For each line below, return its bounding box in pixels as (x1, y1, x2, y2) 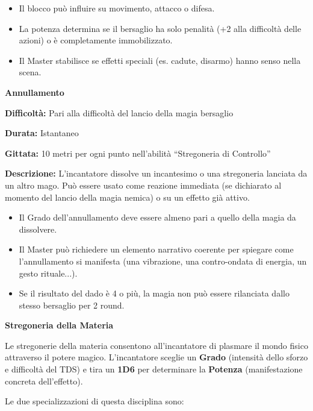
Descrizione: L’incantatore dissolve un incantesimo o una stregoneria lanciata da (5, 167, 308, 180)
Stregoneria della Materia (5, 319, 114, 331)
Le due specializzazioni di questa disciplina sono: (5, 395, 184, 407)
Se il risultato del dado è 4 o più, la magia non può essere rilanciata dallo (19, 287, 290, 300)
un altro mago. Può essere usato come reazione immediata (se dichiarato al (5, 178, 282, 191)
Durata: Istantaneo (5, 127, 79, 139)
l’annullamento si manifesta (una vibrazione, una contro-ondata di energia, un (19, 254, 307, 267)
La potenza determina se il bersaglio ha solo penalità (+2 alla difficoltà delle (19, 22, 302, 34)
